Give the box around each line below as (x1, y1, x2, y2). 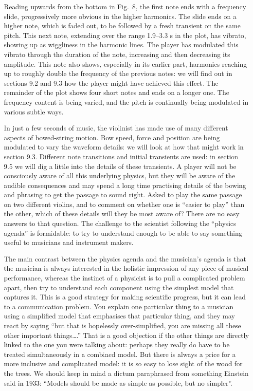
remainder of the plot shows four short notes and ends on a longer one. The (4, 87, 229, 97)
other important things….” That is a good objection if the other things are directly (4, 330, 249, 340)
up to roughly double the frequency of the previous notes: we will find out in (4, 68, 232, 78)
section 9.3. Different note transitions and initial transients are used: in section (4, 151, 238, 161)
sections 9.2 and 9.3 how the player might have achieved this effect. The (4, 77, 218, 88)
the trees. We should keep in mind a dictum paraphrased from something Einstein (4, 368, 249, 378)
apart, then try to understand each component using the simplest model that (4, 282, 234, 292)
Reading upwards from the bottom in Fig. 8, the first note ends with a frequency (4, 1, 246, 11)
